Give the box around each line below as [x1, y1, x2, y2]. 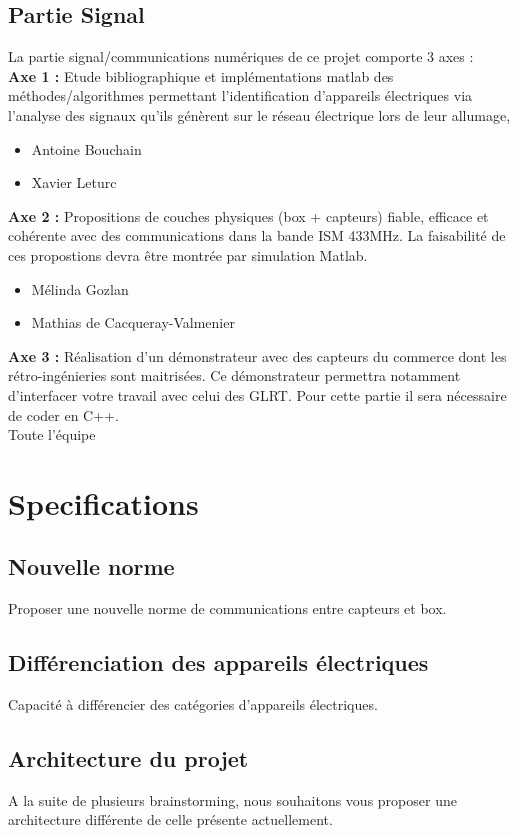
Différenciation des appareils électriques [8, 647, 429, 678]
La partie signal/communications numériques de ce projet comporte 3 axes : [8, 46, 474, 67]
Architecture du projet [8, 743, 249, 774]
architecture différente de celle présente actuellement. [8, 809, 333, 830]
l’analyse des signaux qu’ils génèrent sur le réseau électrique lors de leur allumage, [8, 104, 511, 125]
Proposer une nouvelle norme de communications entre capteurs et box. [8, 598, 447, 619]
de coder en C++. [8, 404, 119, 425]
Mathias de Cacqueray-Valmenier [31, 312, 235, 333]
